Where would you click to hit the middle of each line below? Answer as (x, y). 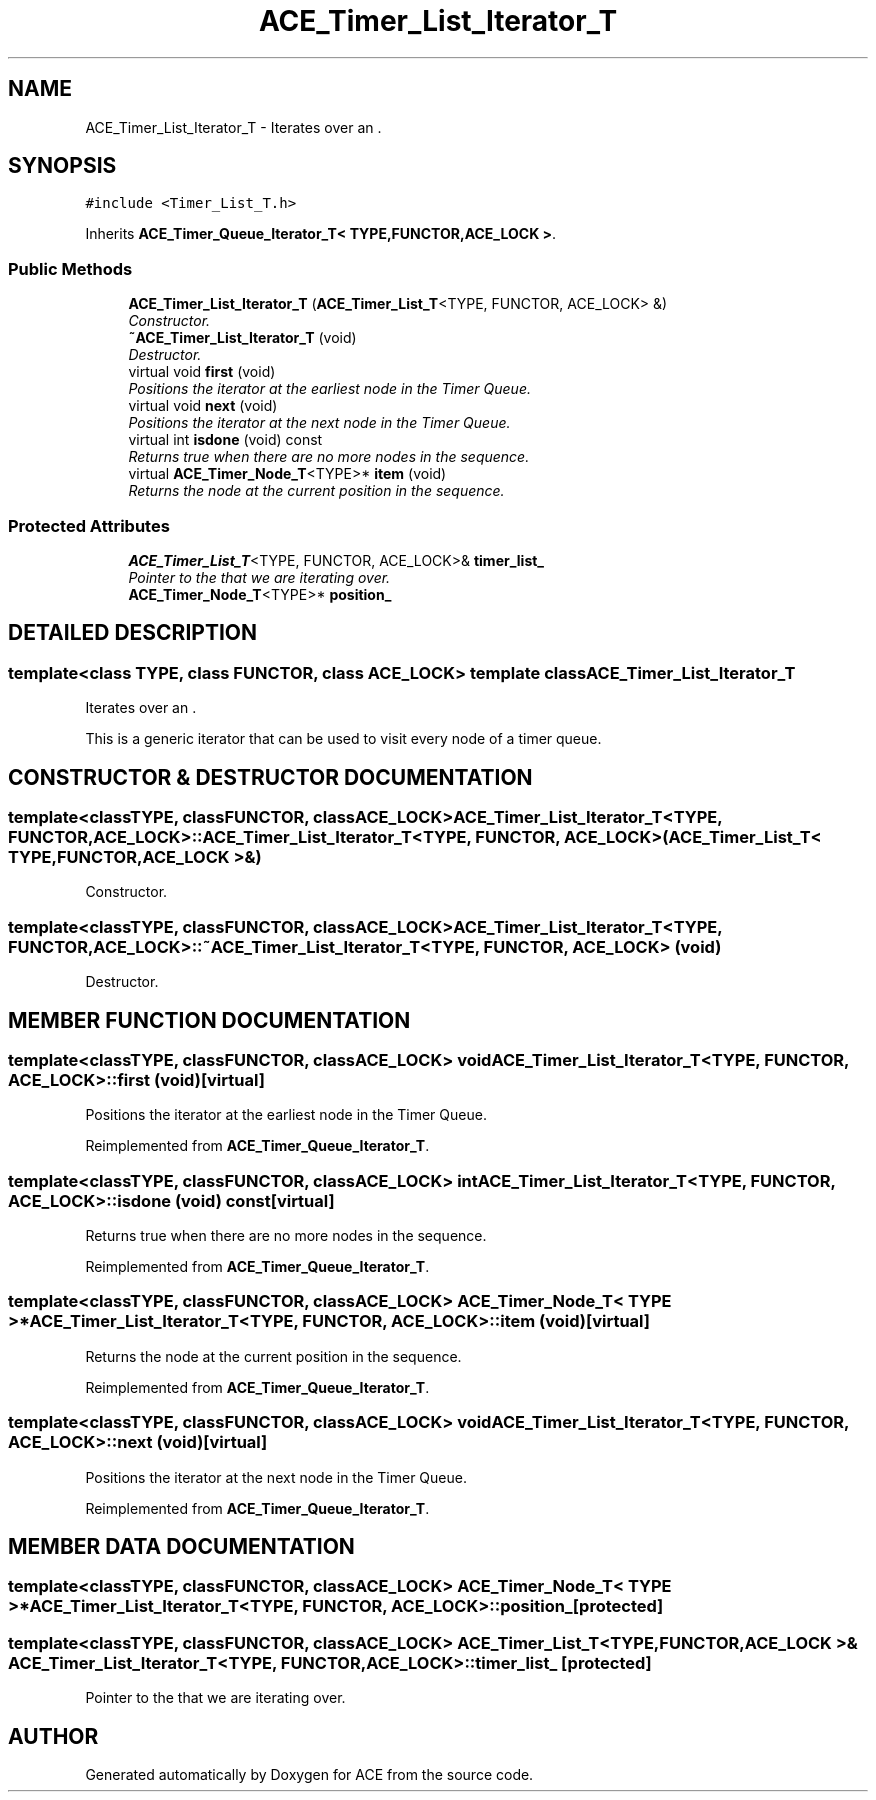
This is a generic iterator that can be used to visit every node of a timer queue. (343, 739)
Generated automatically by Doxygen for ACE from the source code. (309, 1775)
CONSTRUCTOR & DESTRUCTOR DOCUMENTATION (270, 777)
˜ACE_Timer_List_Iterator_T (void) (242, 338)
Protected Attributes (89, 525)
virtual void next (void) (203, 406)
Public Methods (70, 268)
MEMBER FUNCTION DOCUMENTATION (209, 1020)
